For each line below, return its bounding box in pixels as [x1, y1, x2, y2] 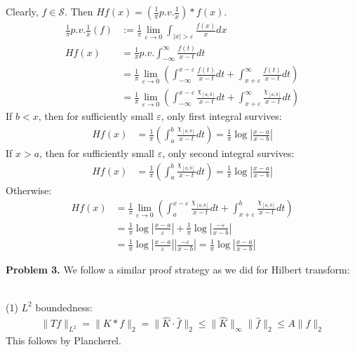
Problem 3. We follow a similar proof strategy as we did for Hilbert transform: [6, 262, 350, 277]
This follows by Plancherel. [6, 333, 121, 348]
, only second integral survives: [162, 146, 295, 161]
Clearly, [6, 4, 39, 18]
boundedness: [35, 299, 93, 314]
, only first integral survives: [161, 109, 282, 123]
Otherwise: [6, 182, 52, 197]
